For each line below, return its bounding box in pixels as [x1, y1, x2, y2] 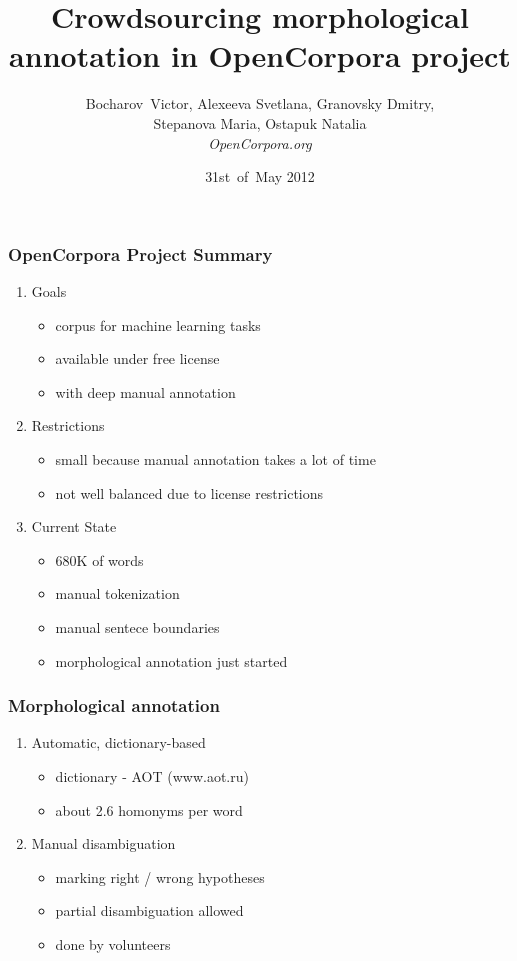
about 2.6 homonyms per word [55, 799, 243, 820]
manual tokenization [55, 583, 180, 604]
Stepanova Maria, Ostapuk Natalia [153, 112, 367, 133]
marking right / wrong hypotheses [55, 866, 265, 887]
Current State [31, 516, 117, 537]
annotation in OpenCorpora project [9, 35, 511, 76]
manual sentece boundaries [55, 616, 220, 637]
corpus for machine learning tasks [55, 314, 261, 335]
